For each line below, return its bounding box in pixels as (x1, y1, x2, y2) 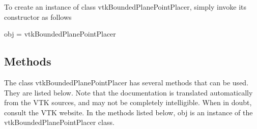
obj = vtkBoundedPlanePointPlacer (4, 28, 116, 39)
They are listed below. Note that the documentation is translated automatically (4, 87, 253, 98)
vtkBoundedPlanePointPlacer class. (4, 117, 115, 127)
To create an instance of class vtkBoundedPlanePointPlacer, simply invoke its (4, 2, 247, 12)
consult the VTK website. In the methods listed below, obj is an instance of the (4, 107, 253, 117)
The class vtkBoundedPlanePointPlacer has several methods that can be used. (4, 77, 249, 87)
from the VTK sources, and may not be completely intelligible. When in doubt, (4, 97, 252, 108)
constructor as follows (4, 11, 72, 22)
